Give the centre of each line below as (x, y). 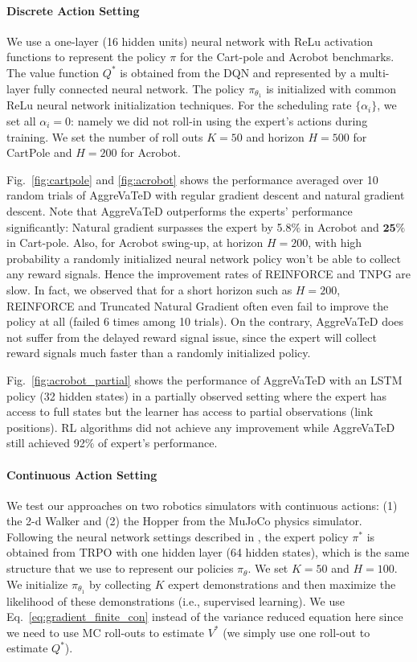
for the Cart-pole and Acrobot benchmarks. (287, 57)
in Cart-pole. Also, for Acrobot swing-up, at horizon (135, 243)
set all (21, 121)
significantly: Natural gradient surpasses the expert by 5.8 (149, 226)
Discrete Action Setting (73, 10)
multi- (374, 72)
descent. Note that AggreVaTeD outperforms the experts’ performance (180, 211)
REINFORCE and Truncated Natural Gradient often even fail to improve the (198, 305)
